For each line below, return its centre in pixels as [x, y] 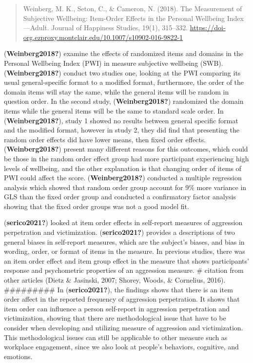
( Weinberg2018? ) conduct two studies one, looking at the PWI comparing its [122, 72]
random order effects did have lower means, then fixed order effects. [105, 139]
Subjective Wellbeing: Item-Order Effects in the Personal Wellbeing [124, 18]
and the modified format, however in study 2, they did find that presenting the [122, 130]
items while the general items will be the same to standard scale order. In [114, 110]
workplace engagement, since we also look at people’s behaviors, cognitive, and [121, 347]
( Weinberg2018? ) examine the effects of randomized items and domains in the [124, 53]
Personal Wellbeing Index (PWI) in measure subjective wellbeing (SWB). [114, 63]
